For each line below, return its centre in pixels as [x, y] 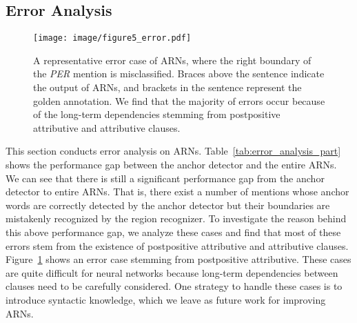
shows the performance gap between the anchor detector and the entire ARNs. [171, 165]
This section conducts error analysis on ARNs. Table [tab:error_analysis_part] [173, 151]
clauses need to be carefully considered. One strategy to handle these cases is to [174, 286]
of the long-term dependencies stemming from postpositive [157, 114]
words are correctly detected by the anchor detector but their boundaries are [168, 205]
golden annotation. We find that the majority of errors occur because [179, 100]
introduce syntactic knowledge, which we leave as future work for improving [166, 299]
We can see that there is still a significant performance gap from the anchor [165, 178]
